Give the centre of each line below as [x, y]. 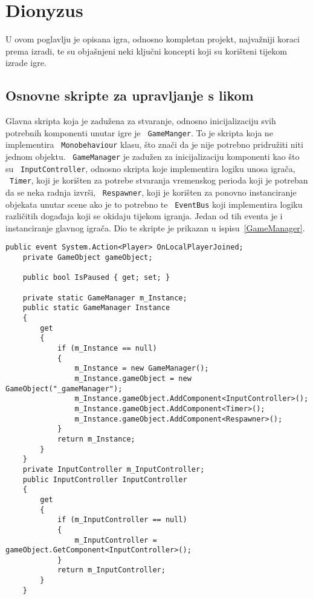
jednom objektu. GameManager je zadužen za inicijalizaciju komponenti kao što [153, 157]
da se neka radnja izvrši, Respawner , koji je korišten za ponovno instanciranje [151, 192]
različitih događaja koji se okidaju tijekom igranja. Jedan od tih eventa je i [144, 216]
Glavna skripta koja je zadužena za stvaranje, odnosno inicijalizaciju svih [141, 121]
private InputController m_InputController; [114, 469]
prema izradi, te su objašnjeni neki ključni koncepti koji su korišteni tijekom [146, 51]
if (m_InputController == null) [122, 520]
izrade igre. [26, 63]
